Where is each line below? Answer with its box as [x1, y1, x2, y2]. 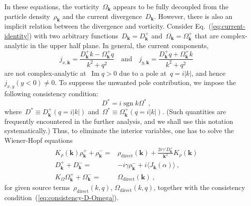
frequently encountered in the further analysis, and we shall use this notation [4, 116, 233, 126]
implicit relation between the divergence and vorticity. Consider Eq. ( [4, 21, 212, 31]
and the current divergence [62, 11, 142, 21]
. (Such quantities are [162, 106, 226, 117]
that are [195, 30, 219, 40]
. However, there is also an [154, 11, 233, 21]
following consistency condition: [4, 88, 98, 99]
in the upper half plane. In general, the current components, [30, 40, 209, 50]
